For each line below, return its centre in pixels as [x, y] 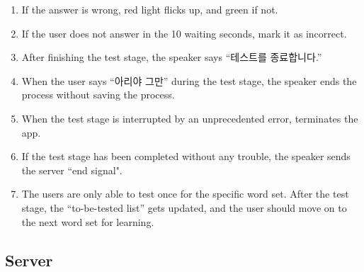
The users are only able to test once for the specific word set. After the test [185, 194]
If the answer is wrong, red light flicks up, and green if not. [150, 9]
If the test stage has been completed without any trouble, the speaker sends [186, 156]
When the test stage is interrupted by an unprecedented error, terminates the [190, 118]
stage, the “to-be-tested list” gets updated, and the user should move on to [184, 207]
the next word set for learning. [88, 221]
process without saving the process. [98, 95]
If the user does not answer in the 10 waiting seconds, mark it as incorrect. [184, 33]
